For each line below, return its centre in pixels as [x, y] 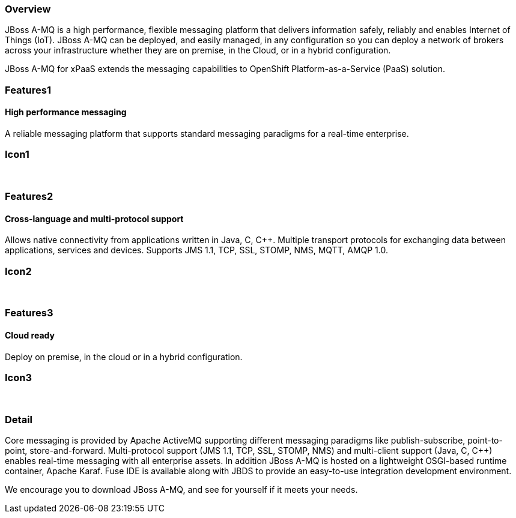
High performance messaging [66, 112]
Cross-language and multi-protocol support [94, 218]
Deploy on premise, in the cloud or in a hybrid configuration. [124, 357]
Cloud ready [30, 336]
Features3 [29, 313]
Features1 [28, 90]
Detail [19, 419]
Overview [28, 9]
